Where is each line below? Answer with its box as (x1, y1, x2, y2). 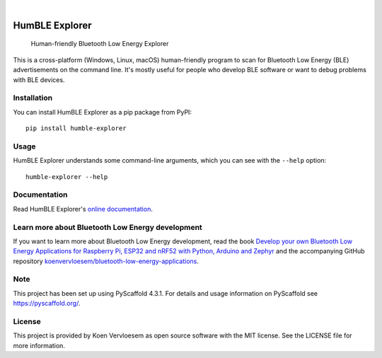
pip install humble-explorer (25, 125, 127, 132)
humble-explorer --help (25, 173, 108, 180)
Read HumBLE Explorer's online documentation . (13, 204, 154, 213)
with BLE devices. (13, 75, 65, 84)
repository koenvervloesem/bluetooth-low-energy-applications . (13, 257, 199, 265)
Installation (13, 93, 53, 103)
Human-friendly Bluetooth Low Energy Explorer (30, 40, 169, 48)
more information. (13, 341, 65, 350)
